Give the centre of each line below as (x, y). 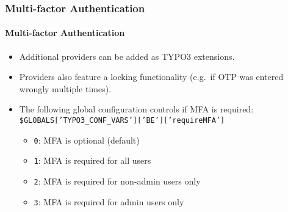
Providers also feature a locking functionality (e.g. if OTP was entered (151, 77)
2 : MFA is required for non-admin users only (117, 181)
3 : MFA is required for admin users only (109, 201)
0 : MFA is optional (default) (87, 140)
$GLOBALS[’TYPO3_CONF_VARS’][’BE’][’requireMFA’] (122, 121)
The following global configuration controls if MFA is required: (136, 109)
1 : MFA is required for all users (92, 160)
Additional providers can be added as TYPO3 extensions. (127, 56)
